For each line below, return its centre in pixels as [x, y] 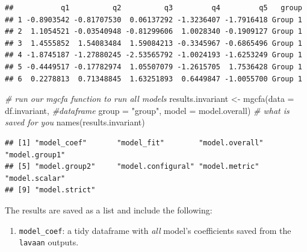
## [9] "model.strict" [50, 190]
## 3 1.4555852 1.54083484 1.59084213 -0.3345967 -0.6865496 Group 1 [153, 43]
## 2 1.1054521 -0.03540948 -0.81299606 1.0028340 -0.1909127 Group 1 [153, 32]
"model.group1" [35, 155]
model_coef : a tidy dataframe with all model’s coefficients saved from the [155, 230]
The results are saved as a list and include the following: [109, 209]
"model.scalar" [35, 178]
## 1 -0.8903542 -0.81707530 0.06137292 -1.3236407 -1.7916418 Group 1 [153, 20]
